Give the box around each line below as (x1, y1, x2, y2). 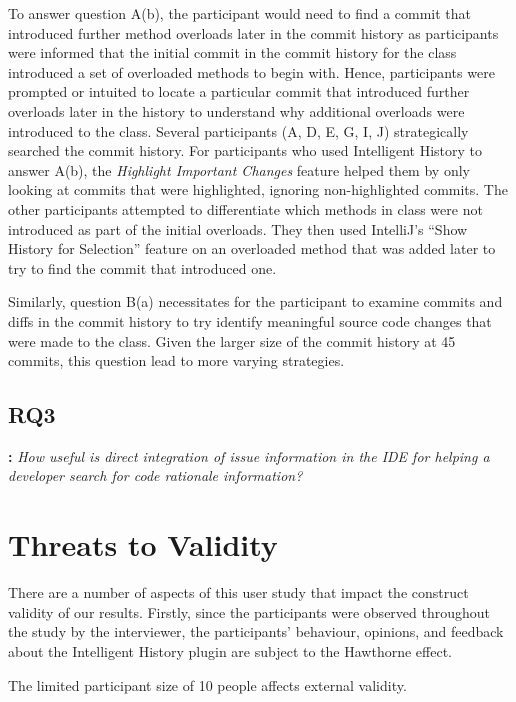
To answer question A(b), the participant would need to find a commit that (8, 3, 472, 23)
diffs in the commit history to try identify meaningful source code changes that (8, 310, 492, 331)
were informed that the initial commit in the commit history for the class (8, 42, 457, 63)
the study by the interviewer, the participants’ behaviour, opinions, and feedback (8, 621, 504, 642)
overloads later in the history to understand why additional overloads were (8, 100, 465, 121)
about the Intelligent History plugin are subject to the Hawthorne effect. (8, 640, 452, 661)
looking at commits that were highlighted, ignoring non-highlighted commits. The (8, 179, 508, 200)
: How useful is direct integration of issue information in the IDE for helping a (8, 445, 490, 466)
